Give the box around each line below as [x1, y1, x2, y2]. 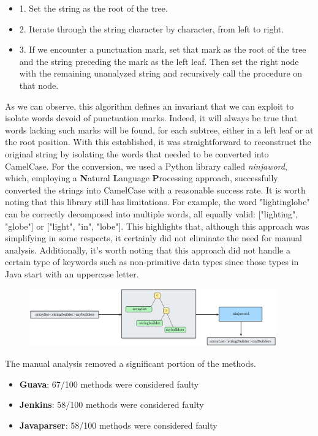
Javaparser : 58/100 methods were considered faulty [19, 418, 218, 431]
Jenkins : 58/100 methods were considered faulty [19, 398, 204, 411]
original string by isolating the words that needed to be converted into [5, 147, 269, 160]
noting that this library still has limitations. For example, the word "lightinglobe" [5, 195, 310, 208]
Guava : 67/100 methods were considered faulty [19, 377, 199, 390]
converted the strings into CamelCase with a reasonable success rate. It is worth [5, 183, 306, 196]
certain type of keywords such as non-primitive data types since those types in [5, 255, 299, 268]
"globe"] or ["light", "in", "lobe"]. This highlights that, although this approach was [5, 219, 309, 232]
